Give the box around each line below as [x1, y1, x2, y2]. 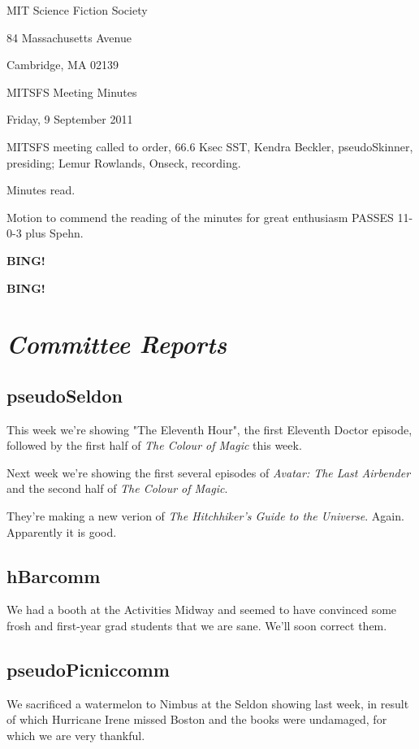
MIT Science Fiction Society [6, 2, 148, 18]
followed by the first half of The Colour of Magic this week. [6, 437, 302, 454]
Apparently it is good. [6, 523, 117, 540]
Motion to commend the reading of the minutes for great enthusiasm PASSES [6, 208, 394, 225]
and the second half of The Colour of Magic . [6, 480, 228, 497]
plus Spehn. [25, 224, 84, 242]
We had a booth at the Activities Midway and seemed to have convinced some [6, 601, 397, 618]
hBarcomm [6, 563, 101, 588]
